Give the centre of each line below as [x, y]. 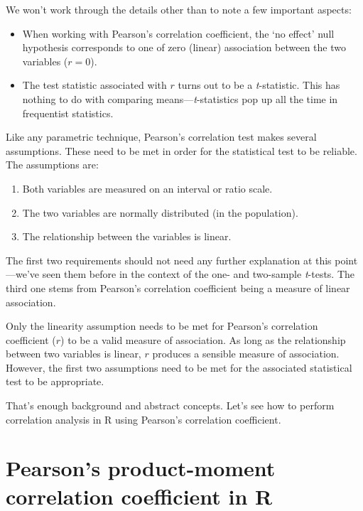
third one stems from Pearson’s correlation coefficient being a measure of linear [178, 287]
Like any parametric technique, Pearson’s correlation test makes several [161, 137]
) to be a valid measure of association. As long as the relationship [203, 339]
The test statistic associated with [94, 85]
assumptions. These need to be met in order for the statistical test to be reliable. [181, 150]
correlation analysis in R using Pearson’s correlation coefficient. [143, 419]
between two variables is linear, [74, 354]
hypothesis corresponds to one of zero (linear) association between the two [184, 47]
